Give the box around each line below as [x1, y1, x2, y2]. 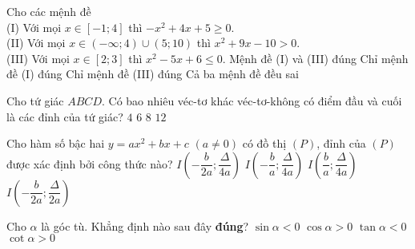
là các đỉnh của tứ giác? [6, 108, 123, 125]
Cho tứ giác [6, 92, 64, 109]
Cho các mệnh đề [6, 3, 91, 19]
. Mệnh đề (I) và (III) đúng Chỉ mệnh [222, 49, 409, 66]
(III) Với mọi [6, 49, 70, 66]
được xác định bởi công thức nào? [6, 155, 173, 172]
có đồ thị [242, 135, 287, 152]
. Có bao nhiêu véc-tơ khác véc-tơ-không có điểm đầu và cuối [101, 92, 402, 109]
